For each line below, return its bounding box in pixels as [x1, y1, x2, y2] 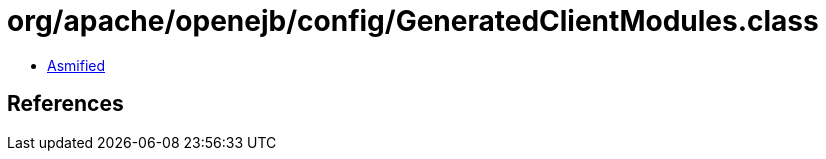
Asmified [47, 56, 106, 74]
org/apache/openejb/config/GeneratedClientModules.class [7, 4, 819, 38]
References [7, 91, 124, 117]
